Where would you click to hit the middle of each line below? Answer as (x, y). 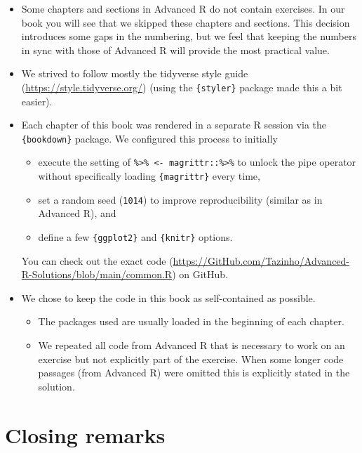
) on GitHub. (200, 274)
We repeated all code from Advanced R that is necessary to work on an (192, 345)
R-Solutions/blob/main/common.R (97, 274)
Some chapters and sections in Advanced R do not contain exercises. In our (183, 8)
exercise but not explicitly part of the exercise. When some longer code (191, 359)
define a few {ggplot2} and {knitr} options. (135, 237)
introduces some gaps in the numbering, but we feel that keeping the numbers (189, 36)
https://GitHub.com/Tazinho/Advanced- (261, 260)
